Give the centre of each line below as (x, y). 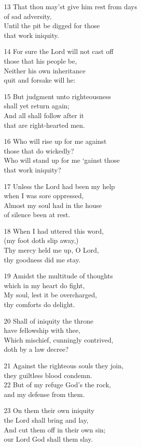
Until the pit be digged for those (52, 26)
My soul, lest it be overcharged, (50, 295)
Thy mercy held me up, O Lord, (51, 250)
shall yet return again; (37, 106)
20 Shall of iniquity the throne (49, 320)
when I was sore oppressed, (44, 196)
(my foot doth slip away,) (41, 240)
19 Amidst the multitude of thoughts (58, 276)
